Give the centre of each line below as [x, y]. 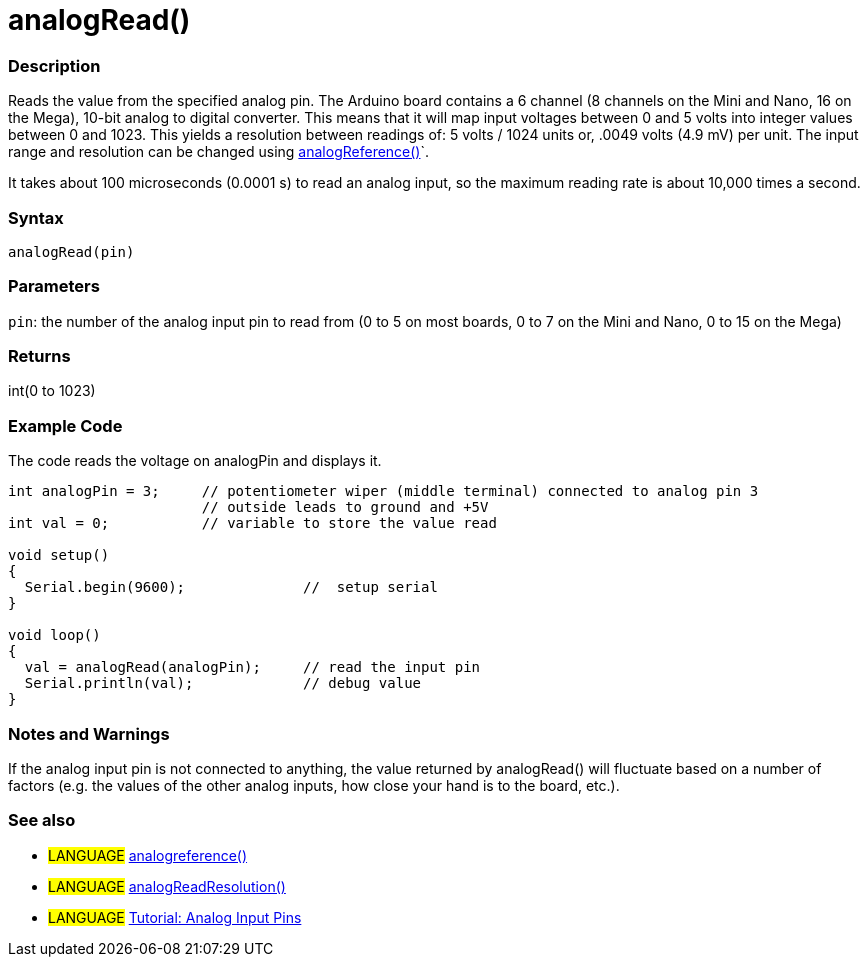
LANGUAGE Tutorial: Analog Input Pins [175, 917]
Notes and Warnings [89, 733]
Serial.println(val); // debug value [223, 683]
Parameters [54, 286]
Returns [39, 356]
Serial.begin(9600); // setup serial [231, 587]
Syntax [36, 217]
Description [54, 65]
